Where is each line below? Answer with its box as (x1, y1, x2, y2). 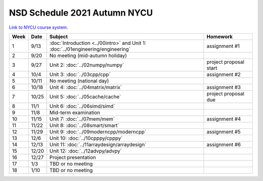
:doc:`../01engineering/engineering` (49, 45, 131, 52)
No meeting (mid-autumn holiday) (49, 52, 127, 59)
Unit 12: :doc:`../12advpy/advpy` (49, 147, 122, 154)
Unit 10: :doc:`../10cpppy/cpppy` (49, 135, 123, 141)
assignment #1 (207, 42, 240, 49)
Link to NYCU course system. (9, 24, 68, 30)
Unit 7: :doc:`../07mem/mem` (49, 115, 115, 122)
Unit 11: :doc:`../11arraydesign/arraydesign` (49, 141, 147, 148)
